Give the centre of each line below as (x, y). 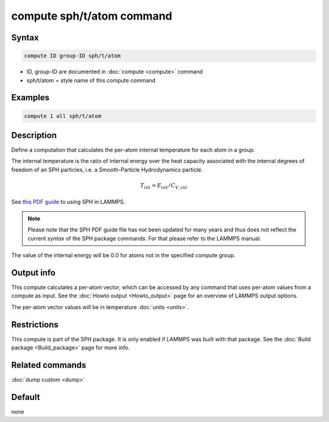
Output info (34, 273)
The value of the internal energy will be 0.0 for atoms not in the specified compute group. (123, 255)
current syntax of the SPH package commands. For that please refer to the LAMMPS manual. (144, 238)
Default (26, 397)
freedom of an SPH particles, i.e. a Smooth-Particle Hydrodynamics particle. (107, 169)
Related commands (49, 365)
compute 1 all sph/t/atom (63, 116)
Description (34, 135)
